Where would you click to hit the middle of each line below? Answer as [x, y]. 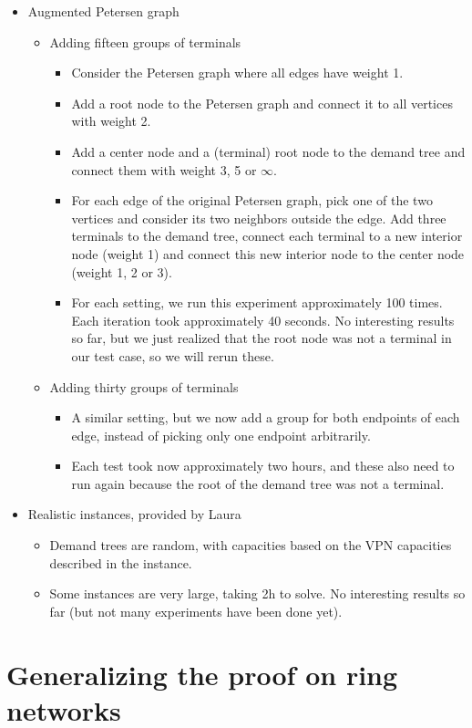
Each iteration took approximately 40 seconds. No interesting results [263, 320]
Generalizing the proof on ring [202, 674]
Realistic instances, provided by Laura [134, 514]
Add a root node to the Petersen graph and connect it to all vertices [262, 103]
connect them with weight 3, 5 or [164, 169]
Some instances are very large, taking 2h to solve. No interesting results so [257, 593]
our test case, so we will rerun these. [173, 355]
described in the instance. [121, 562]
